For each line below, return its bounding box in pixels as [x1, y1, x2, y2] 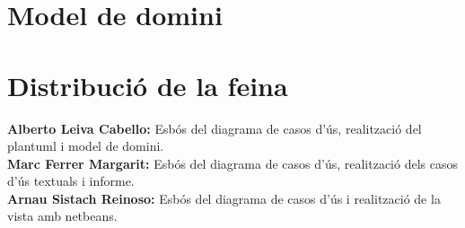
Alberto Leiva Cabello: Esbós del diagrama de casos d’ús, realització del [7, 118, 422, 137]
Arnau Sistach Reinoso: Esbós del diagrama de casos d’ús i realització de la [7, 189, 441, 207]
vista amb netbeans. [7, 206, 118, 225]
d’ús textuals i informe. [7, 171, 135, 190]
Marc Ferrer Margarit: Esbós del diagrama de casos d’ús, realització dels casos [7, 153, 458, 172]
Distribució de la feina [7, 66, 288, 103]
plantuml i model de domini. [7, 136, 164, 155]
